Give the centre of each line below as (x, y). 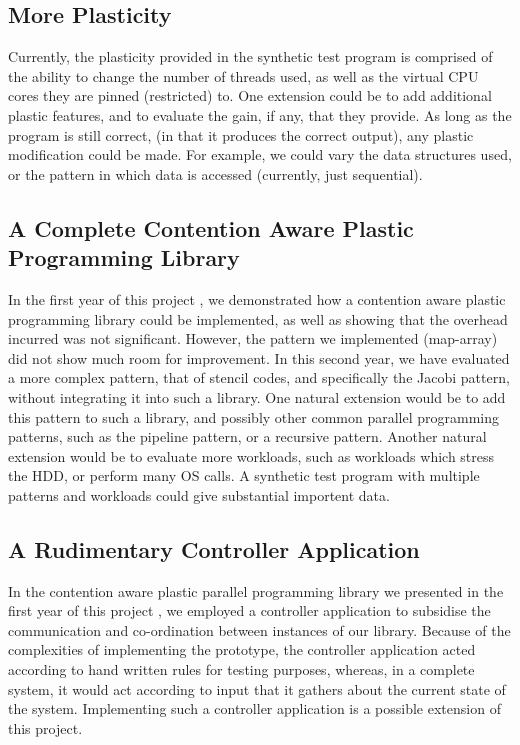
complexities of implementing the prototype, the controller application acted (242, 649)
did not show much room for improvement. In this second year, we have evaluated (259, 357)
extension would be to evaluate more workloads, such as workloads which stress (251, 455)
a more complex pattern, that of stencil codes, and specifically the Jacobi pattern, (259, 377)
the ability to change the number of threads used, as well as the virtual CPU (243, 75)
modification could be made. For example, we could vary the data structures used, (260, 154)
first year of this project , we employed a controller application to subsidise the (249, 610)
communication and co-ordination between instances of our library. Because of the (259, 629)
